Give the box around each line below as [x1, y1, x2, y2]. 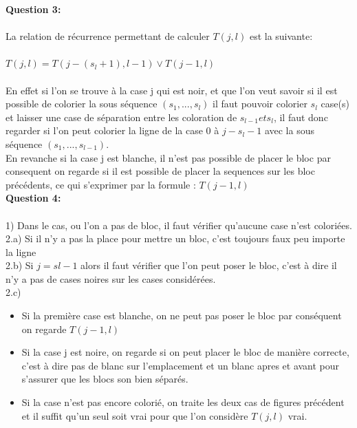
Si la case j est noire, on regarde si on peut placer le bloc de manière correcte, [21, 345, 349, 359]
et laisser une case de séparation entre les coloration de [6, 109, 237, 124]
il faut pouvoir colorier [213, 96, 307, 111]
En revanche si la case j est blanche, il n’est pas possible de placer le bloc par [6, 150, 331, 164]
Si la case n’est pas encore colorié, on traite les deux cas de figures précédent [21, 395, 345, 409]
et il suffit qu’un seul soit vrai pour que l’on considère [21, 408, 248, 422]
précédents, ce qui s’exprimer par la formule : [6, 177, 196, 191]
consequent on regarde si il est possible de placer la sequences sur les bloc [6, 164, 315, 178]
